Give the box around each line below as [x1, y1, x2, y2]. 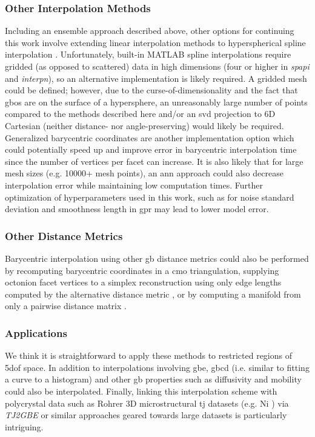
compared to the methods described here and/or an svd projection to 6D [5, 107, 276, 120]
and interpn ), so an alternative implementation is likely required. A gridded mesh [5, 72, 307, 84]
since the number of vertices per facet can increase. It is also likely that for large [5, 155, 303, 167]
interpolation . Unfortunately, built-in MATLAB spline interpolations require [5, 48, 291, 61]
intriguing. [5, 420, 44, 433]
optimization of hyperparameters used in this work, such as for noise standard [5, 190, 294, 203]
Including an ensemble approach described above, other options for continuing [5, 24, 294, 37]
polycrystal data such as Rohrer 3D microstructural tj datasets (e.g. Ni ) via [5, 396, 289, 409]
